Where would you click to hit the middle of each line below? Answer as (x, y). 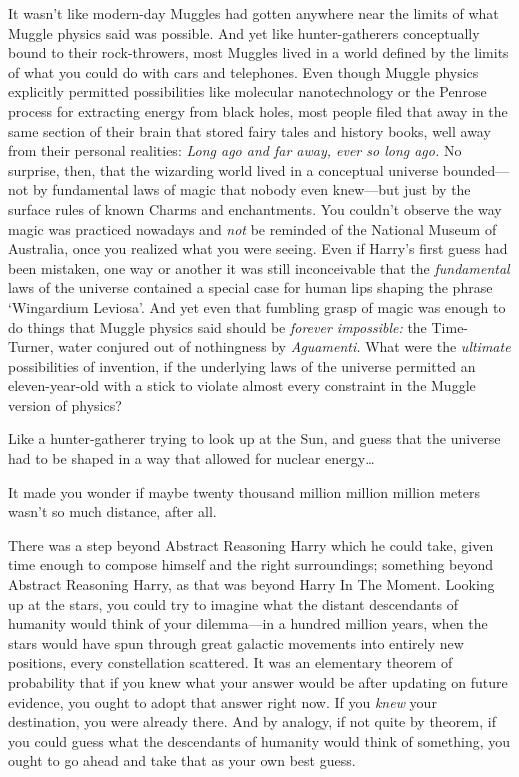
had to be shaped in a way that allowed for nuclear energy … (191, 458)
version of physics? (65, 404)
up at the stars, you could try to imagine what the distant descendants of (233, 603)
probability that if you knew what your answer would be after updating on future (258, 682)
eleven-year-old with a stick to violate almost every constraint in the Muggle (242, 385)
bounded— (476, 169)
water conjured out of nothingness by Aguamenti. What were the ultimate (284, 346)
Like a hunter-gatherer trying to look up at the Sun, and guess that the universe (254, 438)
